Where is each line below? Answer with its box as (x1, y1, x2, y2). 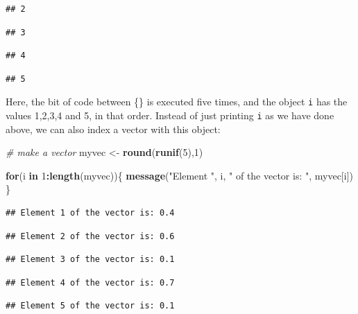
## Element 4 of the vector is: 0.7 (6, 277, 175, 288)
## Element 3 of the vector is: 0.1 (6, 254, 175, 265)
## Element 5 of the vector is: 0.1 (6, 301, 175, 311)
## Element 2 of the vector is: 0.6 (6, 231, 175, 241)
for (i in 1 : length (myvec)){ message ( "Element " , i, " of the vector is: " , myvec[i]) (6, 168, 353, 182)
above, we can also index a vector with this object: (6, 121, 221, 136)
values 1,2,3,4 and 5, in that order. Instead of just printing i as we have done (6, 108, 334, 123)
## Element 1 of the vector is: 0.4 (6, 208, 175, 218)
